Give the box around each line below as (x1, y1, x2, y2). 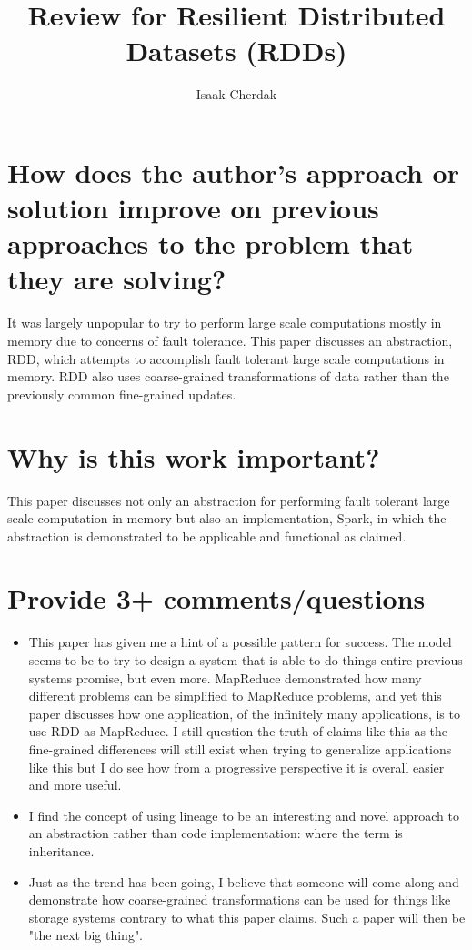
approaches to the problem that (7, 225, 414, 262)
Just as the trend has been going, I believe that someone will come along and (28, 872, 459, 891)
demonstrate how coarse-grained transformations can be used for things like (28, 890, 451, 909)
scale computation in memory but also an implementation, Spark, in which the (7, 509, 447, 528)
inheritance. (28, 841, 95, 860)
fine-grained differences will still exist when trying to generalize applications (28, 739, 452, 758)
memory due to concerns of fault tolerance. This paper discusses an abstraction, (7, 331, 453, 349)
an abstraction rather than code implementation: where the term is (28, 824, 403, 843)
